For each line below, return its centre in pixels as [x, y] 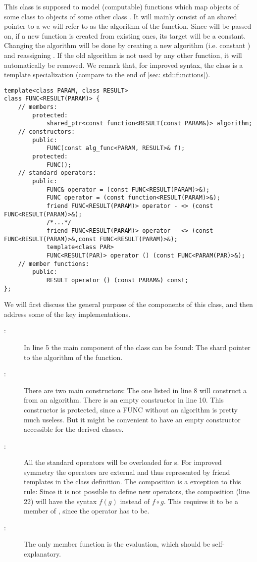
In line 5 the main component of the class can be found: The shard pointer [137, 347]
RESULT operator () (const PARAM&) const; [117, 280]
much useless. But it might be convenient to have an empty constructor [132, 419]
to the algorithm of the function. [73, 357]
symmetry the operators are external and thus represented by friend [127, 472]
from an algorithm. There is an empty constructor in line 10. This [124, 400]
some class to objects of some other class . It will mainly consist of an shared [121, 16]
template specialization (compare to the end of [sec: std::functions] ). [107, 75]
